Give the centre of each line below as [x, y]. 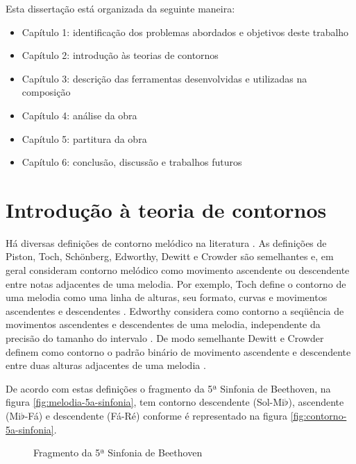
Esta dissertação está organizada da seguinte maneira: [120, 8]
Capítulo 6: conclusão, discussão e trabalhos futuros [132, 162]
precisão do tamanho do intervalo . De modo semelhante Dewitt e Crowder [165, 338]
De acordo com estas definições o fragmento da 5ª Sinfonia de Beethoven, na [168, 388]
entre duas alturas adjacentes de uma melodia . [106, 365]
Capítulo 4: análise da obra [79, 115]
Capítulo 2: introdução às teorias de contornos [120, 55]
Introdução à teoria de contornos [166, 209]
